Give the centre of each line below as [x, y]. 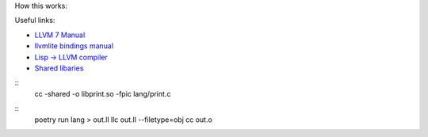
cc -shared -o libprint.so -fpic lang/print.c [103, 93]
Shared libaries [59, 68]
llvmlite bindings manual [74, 46]
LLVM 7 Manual [60, 35]
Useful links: [35, 21]
